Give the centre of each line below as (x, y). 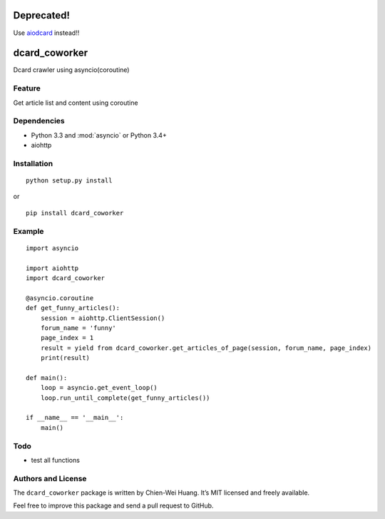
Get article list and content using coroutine (76, 103)
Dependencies (39, 121)
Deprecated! (42, 15)
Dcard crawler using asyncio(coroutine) (71, 70)
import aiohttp (52, 268)
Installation (33, 163)
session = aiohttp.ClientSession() (103, 318)
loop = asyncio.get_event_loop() (99, 388)
